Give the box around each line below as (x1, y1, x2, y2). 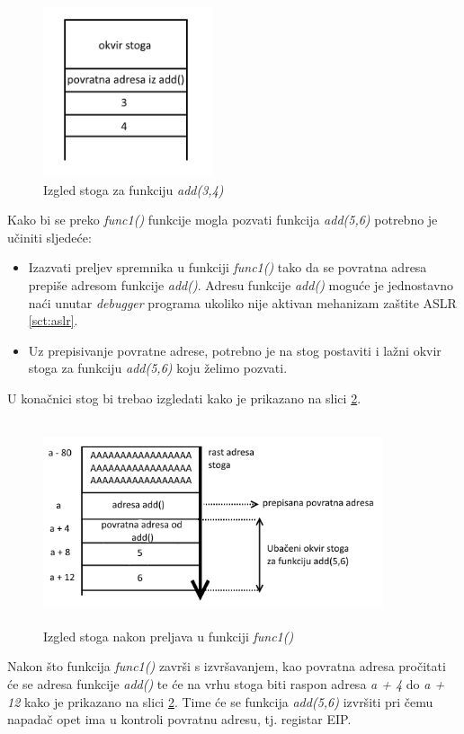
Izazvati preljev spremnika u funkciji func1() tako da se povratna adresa (28, 258, 427, 277)
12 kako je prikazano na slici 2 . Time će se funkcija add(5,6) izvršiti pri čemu (7, 692, 433, 711)
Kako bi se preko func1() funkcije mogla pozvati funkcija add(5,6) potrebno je (7, 210, 438, 229)
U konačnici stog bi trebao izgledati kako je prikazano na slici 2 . (7, 388, 361, 407)
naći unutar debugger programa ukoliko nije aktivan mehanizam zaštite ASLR (28, 293, 457, 312)
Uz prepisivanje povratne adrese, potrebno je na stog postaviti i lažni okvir (28, 340, 442, 359)
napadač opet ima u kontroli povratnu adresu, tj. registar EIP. (7, 710, 352, 729)
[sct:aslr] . (28, 311, 78, 330)
